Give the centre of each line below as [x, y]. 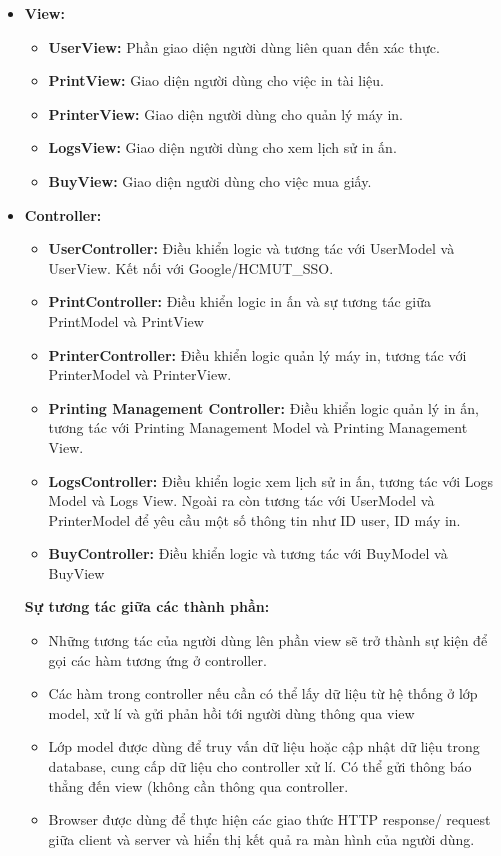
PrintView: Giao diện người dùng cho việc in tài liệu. [216, 80]
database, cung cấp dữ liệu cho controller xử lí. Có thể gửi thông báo [260, 766]
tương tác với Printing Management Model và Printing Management [258, 427]
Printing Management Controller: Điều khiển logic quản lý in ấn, [263, 407]
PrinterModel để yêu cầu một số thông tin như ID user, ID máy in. [254, 519]
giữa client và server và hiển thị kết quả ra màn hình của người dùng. [261, 838]
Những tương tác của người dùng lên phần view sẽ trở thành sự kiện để [268, 640]
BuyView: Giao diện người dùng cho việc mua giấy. [210, 180]
